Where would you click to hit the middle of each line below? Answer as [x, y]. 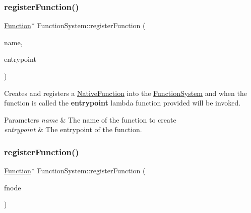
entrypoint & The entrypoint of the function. [73, 129]
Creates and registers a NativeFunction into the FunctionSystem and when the [126, 93]
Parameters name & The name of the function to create [90, 119]
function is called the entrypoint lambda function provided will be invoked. [122, 103]
